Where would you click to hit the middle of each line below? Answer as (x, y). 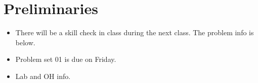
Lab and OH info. (43, 76)
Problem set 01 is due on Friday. (66, 59)
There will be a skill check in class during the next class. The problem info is (135, 32)
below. (25, 42)
